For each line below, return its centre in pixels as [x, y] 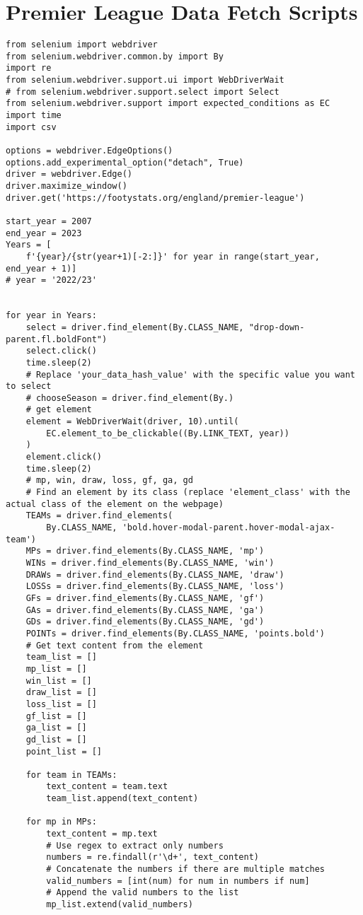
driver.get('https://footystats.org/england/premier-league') [155, 198]
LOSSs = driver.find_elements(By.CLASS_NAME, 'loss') [155, 587]
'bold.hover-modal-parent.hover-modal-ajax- [229, 528]
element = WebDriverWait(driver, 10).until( [132, 422]
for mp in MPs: [61, 822]
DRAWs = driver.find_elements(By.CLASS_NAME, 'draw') [155, 575]
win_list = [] [59, 681]
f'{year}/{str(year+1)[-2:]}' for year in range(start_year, [173, 256]
